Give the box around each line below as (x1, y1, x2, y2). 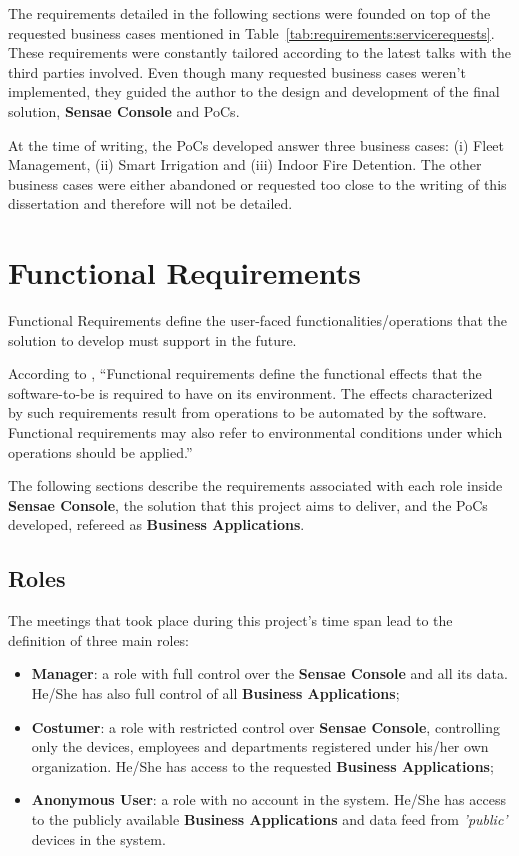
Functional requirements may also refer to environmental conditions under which (8, 422, 503, 443)
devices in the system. (31, 828, 166, 849)
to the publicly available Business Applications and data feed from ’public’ (31, 808, 508, 829)
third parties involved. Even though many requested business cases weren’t (8, 61, 466, 82)
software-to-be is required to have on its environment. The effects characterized (8, 382, 493, 403)
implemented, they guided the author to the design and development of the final (8, 81, 500, 102)
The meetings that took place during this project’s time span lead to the (8, 610, 453, 631)
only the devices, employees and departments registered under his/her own (31, 736, 489, 757)
